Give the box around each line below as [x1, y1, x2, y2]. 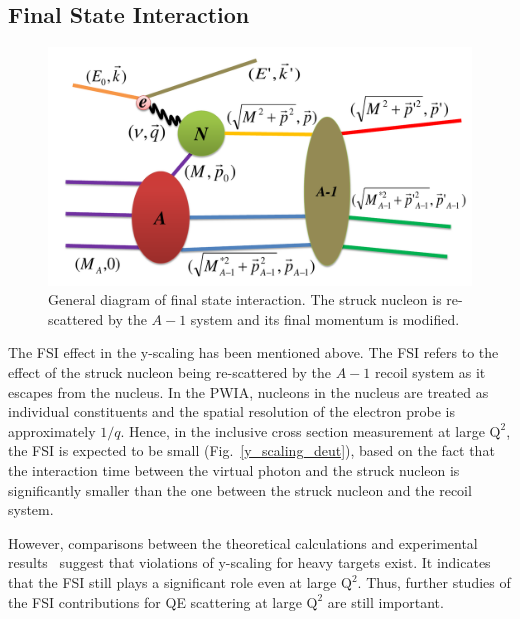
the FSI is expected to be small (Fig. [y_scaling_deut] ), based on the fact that [8, 440, 495, 461]
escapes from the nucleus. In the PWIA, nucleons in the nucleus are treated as [8, 381, 489, 402]
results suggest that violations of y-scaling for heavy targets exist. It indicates [8, 552, 491, 573]
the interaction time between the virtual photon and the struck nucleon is [8, 460, 460, 481]
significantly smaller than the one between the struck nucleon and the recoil [8, 479, 472, 500]
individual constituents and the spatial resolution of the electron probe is [8, 401, 455, 422]
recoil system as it [374, 362, 486, 383]
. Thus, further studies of [357, 572, 511, 593]
